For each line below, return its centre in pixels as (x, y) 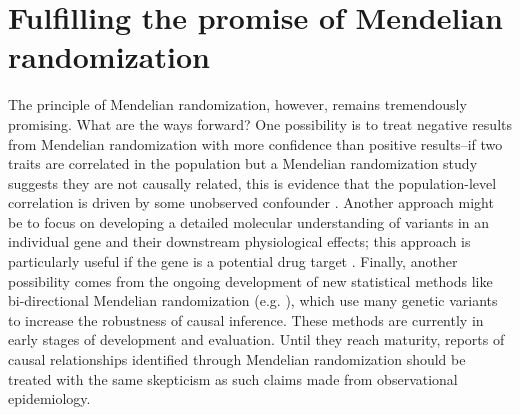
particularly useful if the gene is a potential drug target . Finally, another (233, 261)
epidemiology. (49, 398)
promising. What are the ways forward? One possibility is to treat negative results (260, 123)
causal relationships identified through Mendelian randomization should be (237, 359)
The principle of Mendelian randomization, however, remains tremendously (237, 104)
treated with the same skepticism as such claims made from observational (233, 378)
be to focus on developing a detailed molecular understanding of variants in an (249, 221)
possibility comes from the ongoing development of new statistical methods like (250, 280)
